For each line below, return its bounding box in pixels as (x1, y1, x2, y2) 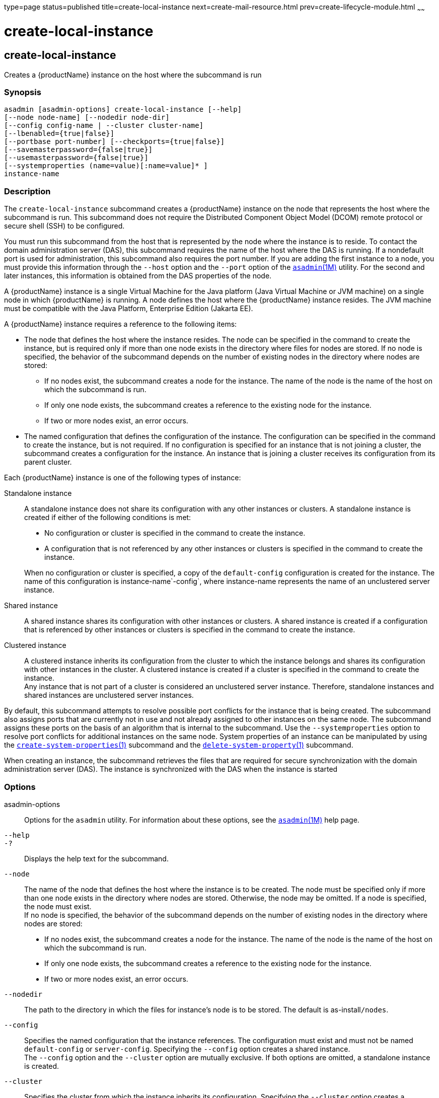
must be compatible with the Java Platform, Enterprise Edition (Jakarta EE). (4, 304, 253, 313)
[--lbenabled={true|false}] (4, 129, 115, 138)
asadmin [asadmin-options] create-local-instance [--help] (4, 105, 242, 114)
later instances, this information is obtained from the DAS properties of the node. (4, 271, 272, 280)
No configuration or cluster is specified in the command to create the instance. (44, 529, 306, 538)
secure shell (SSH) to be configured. (4, 222, 125, 231)
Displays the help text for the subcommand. (24, 854, 169, 863)
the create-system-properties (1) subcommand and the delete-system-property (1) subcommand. (4, 741, 353, 750)
